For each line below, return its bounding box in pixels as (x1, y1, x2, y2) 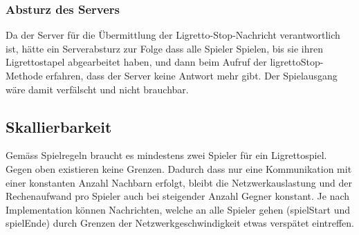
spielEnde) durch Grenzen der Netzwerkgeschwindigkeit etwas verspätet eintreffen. (6, 216, 355, 230)
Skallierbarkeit (6, 115, 112, 137)
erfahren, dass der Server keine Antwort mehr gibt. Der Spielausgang (46, 68, 338, 82)
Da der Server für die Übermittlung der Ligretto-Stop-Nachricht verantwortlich (6, 28, 340, 42)
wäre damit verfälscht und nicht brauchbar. (6, 82, 189, 96)
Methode (6, 68, 43, 82)
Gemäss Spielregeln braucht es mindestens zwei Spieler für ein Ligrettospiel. (6, 148, 327, 162)
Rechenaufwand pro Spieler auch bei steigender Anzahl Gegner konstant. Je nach (6, 189, 350, 203)
